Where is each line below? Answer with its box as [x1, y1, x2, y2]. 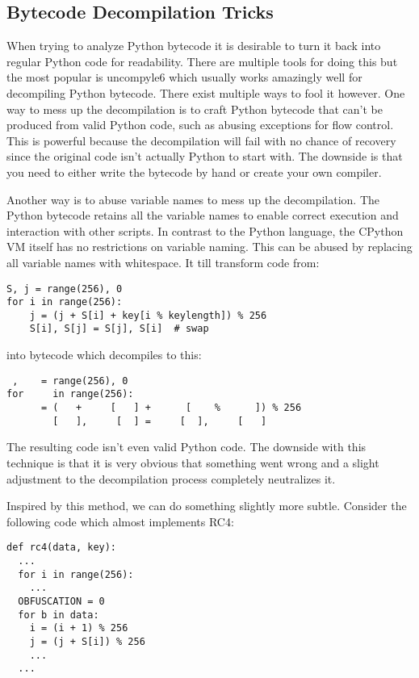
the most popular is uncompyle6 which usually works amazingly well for [6, 69, 362, 86]
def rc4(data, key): [6, 542, 117, 554]
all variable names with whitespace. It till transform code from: [6, 253, 320, 270]
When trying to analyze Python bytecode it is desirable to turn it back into [6, 37, 381, 54]
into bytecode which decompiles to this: [6, 346, 202, 363]
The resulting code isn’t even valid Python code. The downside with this [6, 438, 367, 455]
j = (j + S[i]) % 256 [29, 635, 145, 647]
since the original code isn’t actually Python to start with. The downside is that [6, 148, 403, 165]
